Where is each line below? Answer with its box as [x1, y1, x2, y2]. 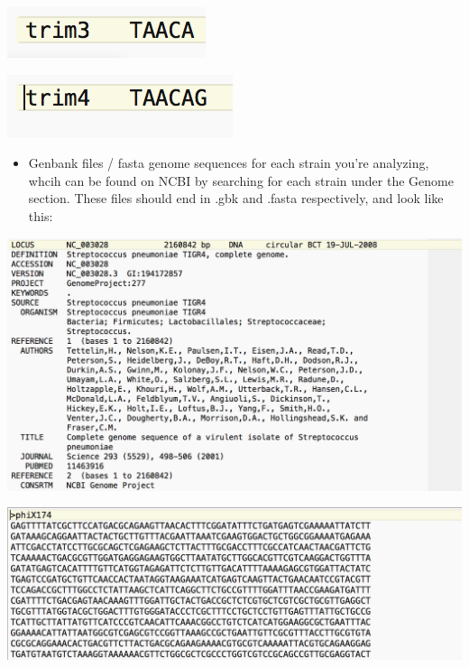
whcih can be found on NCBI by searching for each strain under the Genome [28, 171, 454, 190]
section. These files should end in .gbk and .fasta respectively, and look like [28, 189, 444, 208]
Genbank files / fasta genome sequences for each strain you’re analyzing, [28, 153, 429, 172]
